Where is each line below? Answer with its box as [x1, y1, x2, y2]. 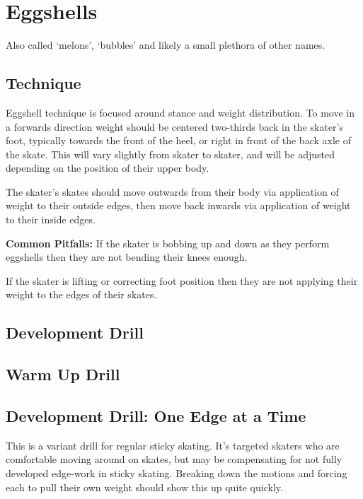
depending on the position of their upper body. [6, 160, 209, 175]
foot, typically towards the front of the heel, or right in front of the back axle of [6, 133, 351, 148]
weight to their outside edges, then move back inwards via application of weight [6, 198, 351, 213]
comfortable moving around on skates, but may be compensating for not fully [6, 452, 342, 466]
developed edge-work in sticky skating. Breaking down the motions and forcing [6, 466, 347, 480]
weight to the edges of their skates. [6, 287, 157, 302]
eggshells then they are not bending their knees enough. [6, 249, 248, 264]
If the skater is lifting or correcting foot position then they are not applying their [6, 273, 358, 288]
